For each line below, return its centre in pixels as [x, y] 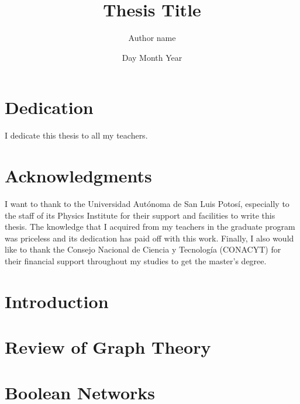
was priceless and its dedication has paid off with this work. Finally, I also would [149, 238]
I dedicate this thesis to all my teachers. [76, 135]
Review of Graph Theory [108, 347]
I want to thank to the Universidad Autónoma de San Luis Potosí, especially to [147, 203]
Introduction [57, 301]
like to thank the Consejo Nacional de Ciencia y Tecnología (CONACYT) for [143, 249]
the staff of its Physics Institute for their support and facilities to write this [140, 215]
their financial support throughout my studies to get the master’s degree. [136, 260]
